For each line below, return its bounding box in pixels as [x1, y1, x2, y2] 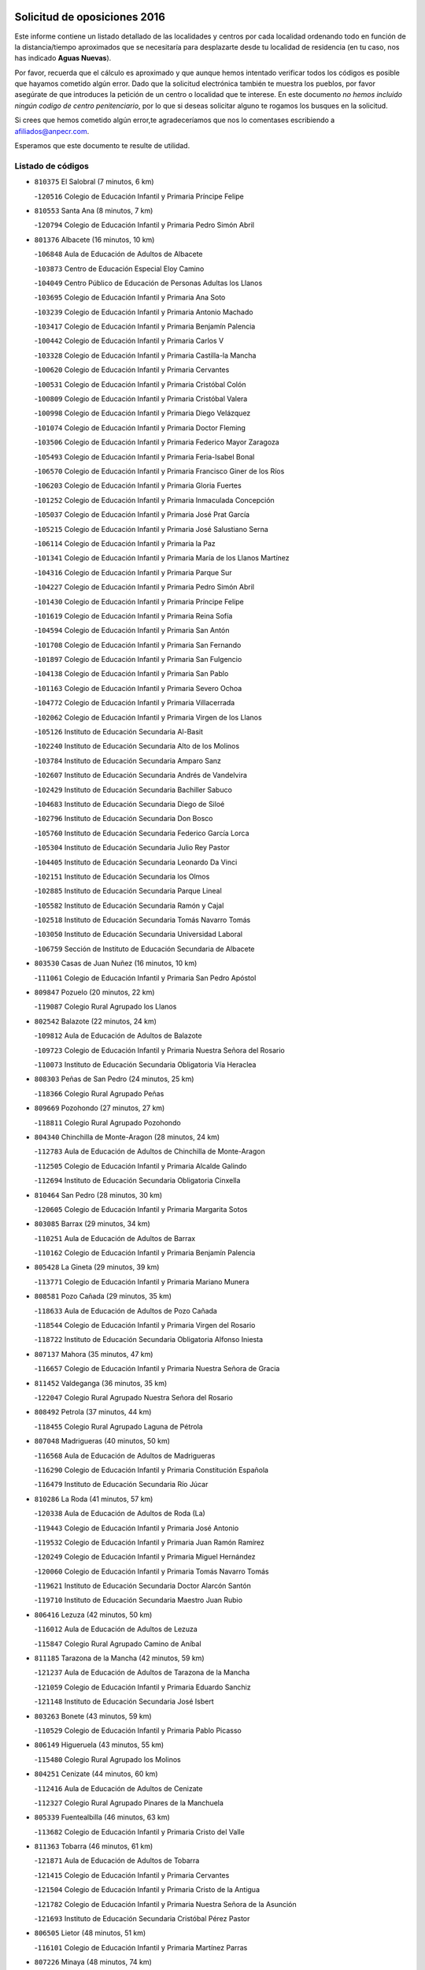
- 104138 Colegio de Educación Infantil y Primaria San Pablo [34, 669, 229, 678]
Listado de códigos [14, 160, 90, 171]
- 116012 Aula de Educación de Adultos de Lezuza [34, 1624, 198, 1634]
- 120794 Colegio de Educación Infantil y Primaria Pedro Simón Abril [34, 221, 255, 230]
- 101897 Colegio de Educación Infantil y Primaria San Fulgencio [34, 655, 242, 664]
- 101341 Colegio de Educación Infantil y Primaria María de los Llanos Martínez [34, 553, 290, 563]
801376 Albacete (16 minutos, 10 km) [34, 235, 155, 244]
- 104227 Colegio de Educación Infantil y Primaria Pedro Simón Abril [34, 582, 255, 592]
